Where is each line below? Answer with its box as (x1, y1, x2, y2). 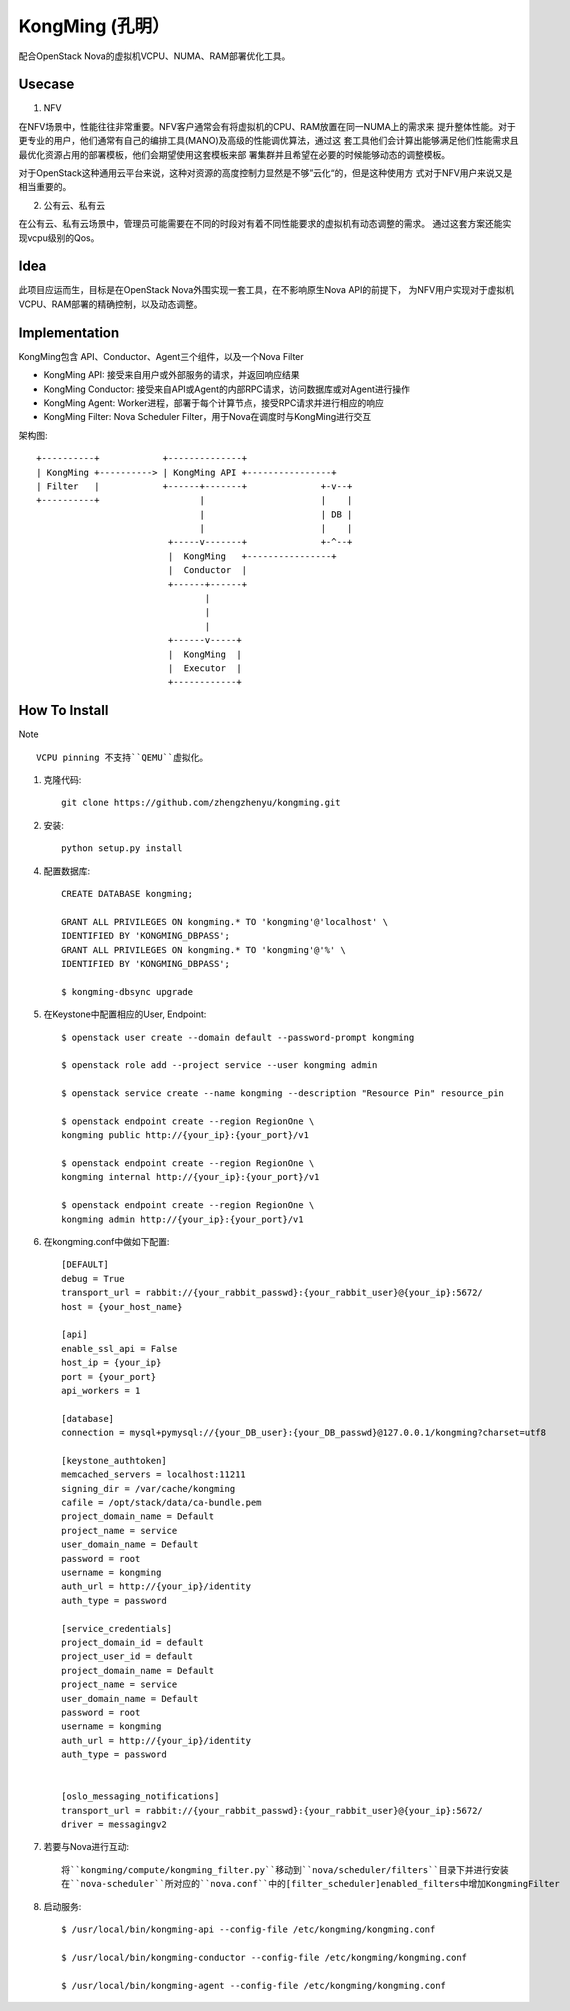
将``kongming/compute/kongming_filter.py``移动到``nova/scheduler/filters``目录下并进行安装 (61, 1864, 509, 1875)
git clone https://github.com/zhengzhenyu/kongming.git (61, 797, 341, 809)
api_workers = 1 (61, 1385, 141, 1396)
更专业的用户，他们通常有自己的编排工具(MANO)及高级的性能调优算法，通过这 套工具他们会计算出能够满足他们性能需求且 (18, 135, 519, 147)
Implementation (18, 324, 120, 341)
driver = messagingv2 (61, 1819, 167, 1830)
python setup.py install (61, 843, 183, 854)
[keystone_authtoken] (61, 1455, 167, 1466)
